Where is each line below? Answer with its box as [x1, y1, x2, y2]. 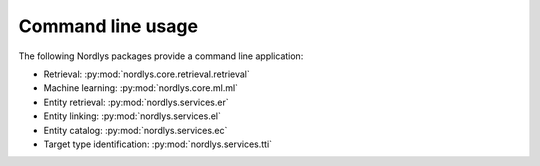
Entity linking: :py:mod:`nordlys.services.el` [43, 110, 222, 122]
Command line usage [18, 15, 199, 37]
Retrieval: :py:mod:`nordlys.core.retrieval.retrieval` [43, 68, 250, 80]
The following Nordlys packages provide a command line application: [18, 50, 304, 62]
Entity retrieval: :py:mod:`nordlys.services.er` [43, 96, 229, 108]
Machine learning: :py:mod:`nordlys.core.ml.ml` [43, 82, 239, 94]
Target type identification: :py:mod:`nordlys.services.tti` [43, 138, 273, 150]
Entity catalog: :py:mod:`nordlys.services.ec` [43, 124, 228, 136]
